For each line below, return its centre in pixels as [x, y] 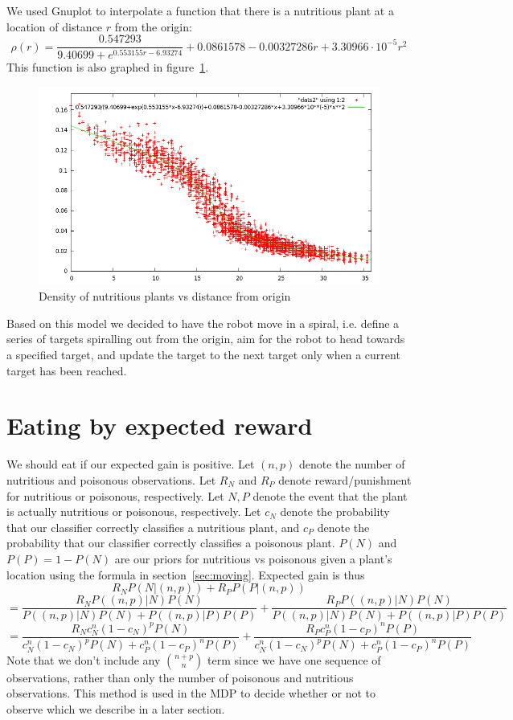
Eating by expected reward [160, 425]
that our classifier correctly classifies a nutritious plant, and [153, 527]
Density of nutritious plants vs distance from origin [165, 296]
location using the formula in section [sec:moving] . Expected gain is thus [186, 574]
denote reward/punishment [345, 479]
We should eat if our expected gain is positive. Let [131, 464]
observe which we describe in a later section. [116, 708]
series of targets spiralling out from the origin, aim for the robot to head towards [206, 339]
